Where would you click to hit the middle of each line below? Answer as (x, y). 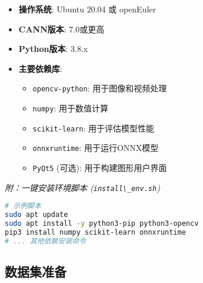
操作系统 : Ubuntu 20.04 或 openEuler (87, 9)
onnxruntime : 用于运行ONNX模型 (96, 148)
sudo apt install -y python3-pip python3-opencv (102, 224)
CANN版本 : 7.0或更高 (61, 29)
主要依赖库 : (40, 68)
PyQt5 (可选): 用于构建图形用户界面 (100, 167)
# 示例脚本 (23, 206)
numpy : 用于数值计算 (70, 108)
